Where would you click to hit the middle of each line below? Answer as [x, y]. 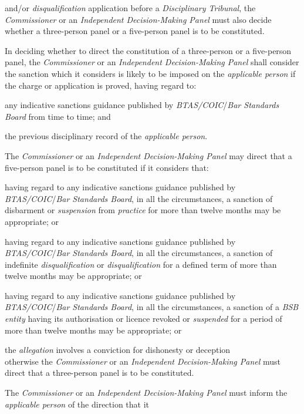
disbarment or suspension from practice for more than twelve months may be [143, 210]
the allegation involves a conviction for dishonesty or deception [118, 350]
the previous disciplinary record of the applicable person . [106, 136]
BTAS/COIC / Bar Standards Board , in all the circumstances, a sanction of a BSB [152, 307]
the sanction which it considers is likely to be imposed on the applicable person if [150, 73]
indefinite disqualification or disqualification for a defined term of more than [141, 264]
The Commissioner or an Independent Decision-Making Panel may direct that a [148, 155]
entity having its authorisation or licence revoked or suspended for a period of [143, 319]
